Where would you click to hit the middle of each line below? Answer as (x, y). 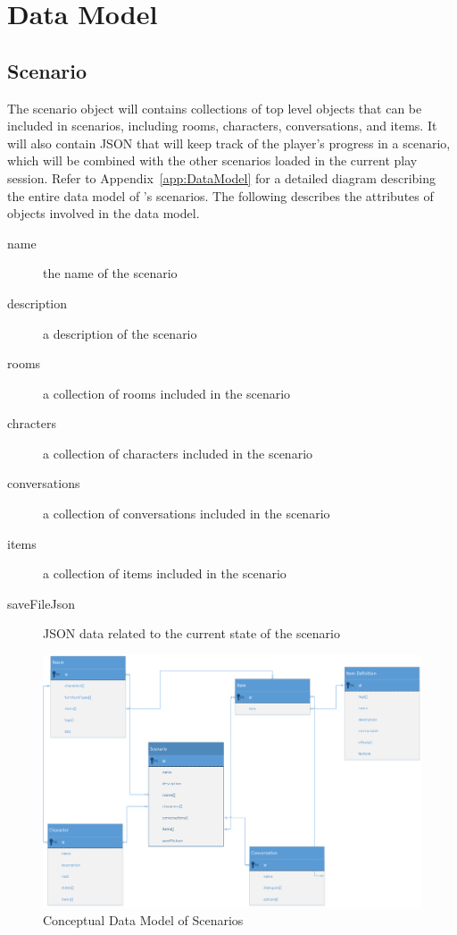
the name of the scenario (110, 273)
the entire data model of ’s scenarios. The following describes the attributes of (220, 195)
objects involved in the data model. (104, 213)
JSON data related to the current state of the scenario (191, 633)
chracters (32, 423)
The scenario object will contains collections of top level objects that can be (215, 108)
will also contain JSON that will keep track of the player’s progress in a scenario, (229, 143)
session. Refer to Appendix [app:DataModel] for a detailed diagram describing (222, 177)
